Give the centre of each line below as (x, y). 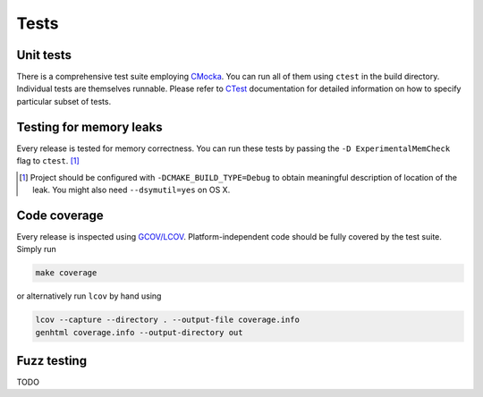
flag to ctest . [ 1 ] (48, 161)
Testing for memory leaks (89, 127)
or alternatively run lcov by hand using (89, 296)
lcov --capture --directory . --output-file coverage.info (167, 320)
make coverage (66, 273)
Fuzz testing (52, 361)
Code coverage (60, 215)
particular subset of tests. (64, 101)
